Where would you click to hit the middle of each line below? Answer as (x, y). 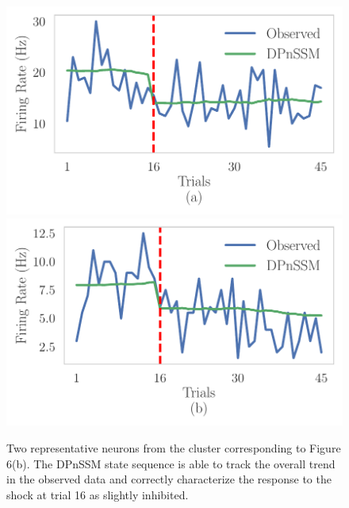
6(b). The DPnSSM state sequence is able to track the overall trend (171, 463)
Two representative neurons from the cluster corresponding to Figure (174, 448)
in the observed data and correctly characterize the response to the (169, 479)
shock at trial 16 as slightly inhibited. (98, 494)
